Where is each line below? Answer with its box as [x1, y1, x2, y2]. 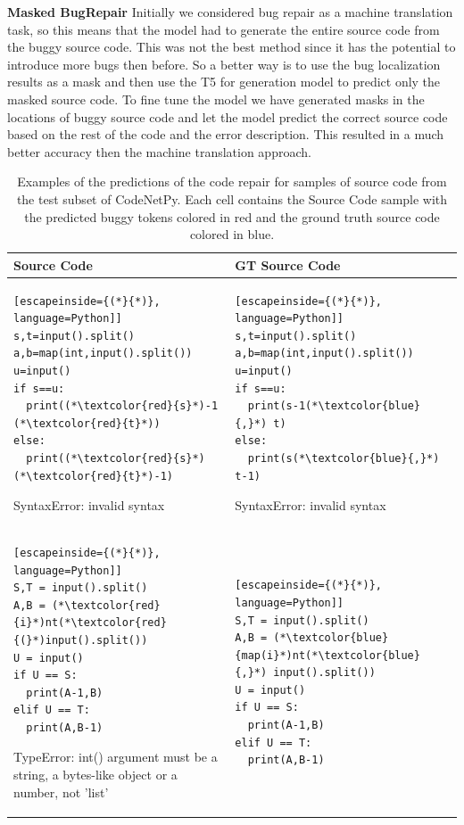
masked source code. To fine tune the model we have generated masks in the [7, 89, 425, 108]
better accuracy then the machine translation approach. [7, 142, 311, 161]
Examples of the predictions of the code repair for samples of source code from [17, 172, 447, 191]
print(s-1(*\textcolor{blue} [247, 400, 420, 413]
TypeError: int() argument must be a [13, 747, 218, 766]
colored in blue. [189, 225, 275, 243]
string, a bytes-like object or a [13, 765, 178, 784]
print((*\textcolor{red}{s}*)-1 [26, 400, 219, 413]
